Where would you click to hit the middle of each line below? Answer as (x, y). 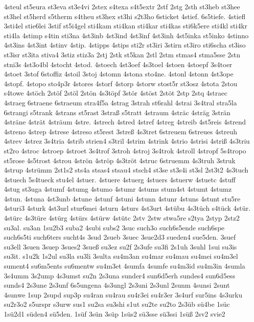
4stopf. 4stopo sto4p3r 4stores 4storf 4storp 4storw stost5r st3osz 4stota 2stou (121, 83)
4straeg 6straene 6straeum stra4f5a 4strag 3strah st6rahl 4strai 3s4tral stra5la (120, 102)
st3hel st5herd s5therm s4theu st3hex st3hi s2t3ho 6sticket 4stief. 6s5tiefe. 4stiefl (125, 16)
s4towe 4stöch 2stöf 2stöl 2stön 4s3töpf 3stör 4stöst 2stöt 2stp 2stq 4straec (116, 93)
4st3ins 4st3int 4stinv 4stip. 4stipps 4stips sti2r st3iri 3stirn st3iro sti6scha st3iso (125, 45)
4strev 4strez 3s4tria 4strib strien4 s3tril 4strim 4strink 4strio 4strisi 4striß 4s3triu (127, 141)
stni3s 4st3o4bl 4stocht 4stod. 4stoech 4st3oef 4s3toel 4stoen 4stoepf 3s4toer (118, 64)
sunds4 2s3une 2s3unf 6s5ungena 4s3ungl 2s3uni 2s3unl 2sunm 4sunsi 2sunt (117, 285)
